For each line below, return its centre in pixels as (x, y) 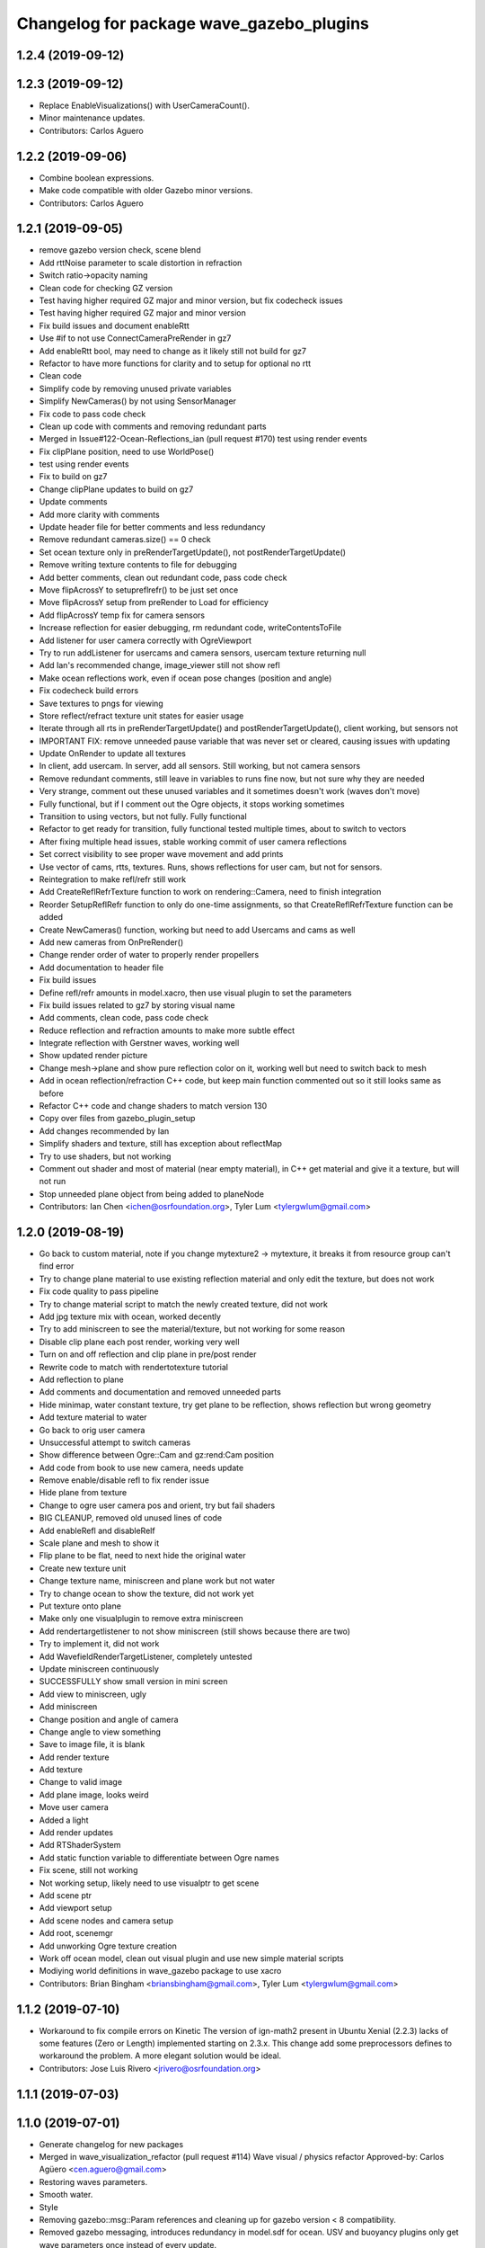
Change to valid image (81, 1782)
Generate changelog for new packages (111, 2144)
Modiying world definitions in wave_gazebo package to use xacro (160, 1971)
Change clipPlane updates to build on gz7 (116, 489)
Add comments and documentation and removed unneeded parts (160, 1392)
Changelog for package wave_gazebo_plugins (193, 23)
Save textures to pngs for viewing (101, 703)
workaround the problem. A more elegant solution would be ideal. (160, 2056)
